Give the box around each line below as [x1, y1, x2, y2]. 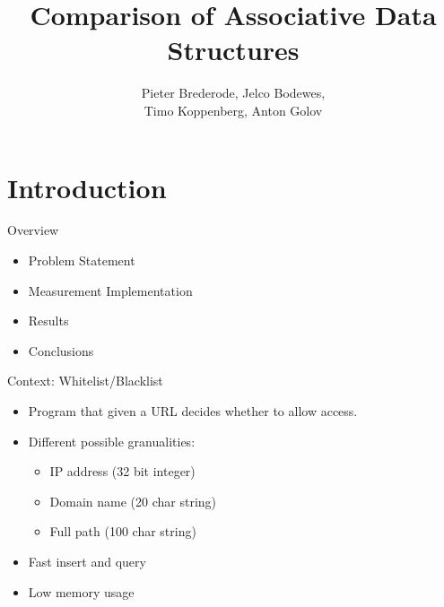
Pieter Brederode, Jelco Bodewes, [141, 83, 326, 102]
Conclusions [28, 341, 94, 360]
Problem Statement [28, 251, 135, 270]
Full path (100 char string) [49, 522, 196, 541]
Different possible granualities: [28, 431, 196, 450]
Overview [7, 221, 59, 239]
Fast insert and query [28, 551, 146, 570]
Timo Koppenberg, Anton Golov [144, 100, 323, 119]
